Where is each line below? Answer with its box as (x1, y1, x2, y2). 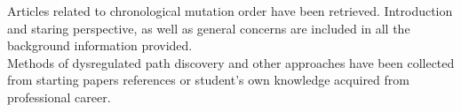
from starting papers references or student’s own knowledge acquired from (7, 71, 409, 89)
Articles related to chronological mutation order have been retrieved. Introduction (7, 2, 453, 19)
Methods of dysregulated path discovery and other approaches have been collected (7, 53, 455, 71)
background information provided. (7, 36, 193, 55)
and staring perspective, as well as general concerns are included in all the (7, 19, 410, 37)
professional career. (7, 87, 111, 106)
